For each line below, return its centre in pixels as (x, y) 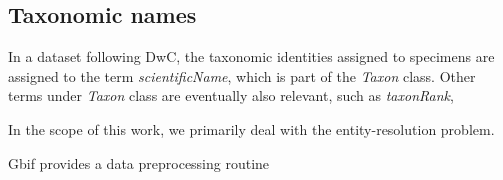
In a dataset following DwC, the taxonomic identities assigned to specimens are (251, 56)
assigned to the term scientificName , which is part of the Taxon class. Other (242, 75)
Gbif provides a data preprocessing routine (139, 162)
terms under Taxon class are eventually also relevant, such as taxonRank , (231, 95)
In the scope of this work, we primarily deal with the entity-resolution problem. (251, 128)
